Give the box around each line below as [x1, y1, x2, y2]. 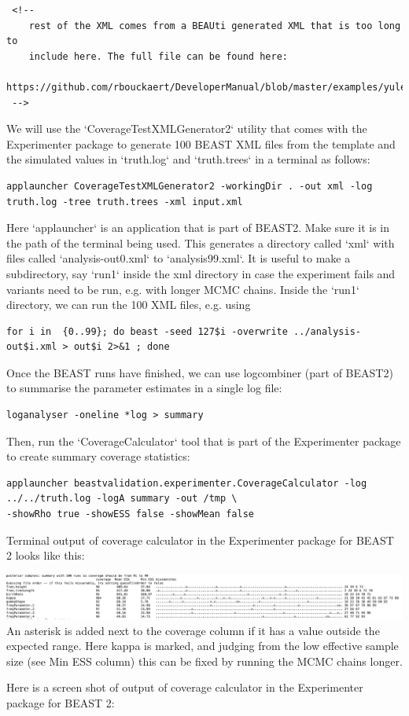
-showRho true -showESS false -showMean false [6, 509, 254, 520]
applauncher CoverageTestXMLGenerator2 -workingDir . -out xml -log [6, 180, 373, 192]
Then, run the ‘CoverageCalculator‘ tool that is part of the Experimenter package [6, 432, 401, 449]
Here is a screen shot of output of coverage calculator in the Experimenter [6, 679, 363, 696]
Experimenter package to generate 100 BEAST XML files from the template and [6, 135, 396, 152]
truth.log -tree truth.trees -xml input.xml [6, 196, 243, 207]
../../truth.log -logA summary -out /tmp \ [6, 493, 238, 505]
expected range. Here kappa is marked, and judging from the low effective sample [6, 637, 399, 654]
